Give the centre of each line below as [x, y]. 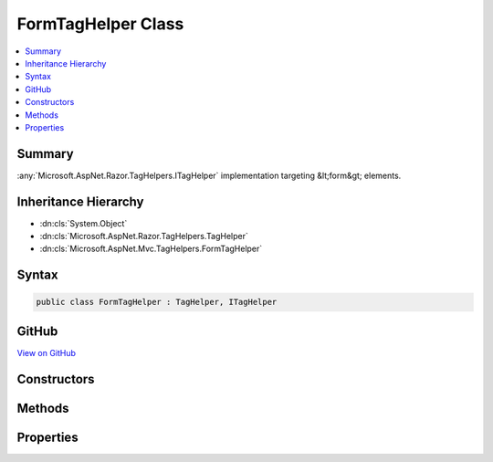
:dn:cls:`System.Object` [84, 223]
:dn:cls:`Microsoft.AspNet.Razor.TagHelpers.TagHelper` [144, 236]
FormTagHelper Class [100, 24]
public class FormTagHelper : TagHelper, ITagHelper [157, 302]
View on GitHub [47, 352]
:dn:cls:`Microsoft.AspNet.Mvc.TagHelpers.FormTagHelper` [151, 249]
